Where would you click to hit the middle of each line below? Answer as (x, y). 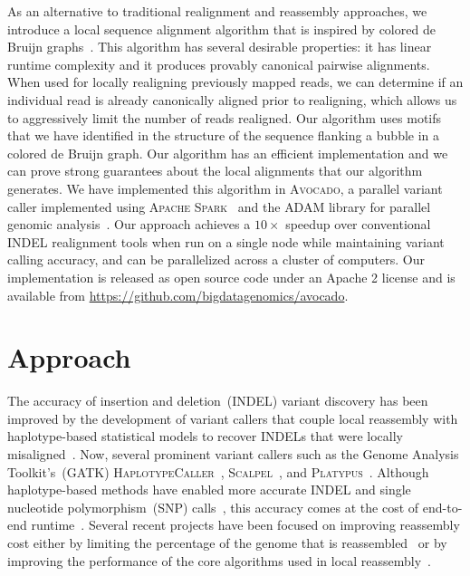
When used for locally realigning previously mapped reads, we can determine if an (235, 82)
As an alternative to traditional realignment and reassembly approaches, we (217, 11)
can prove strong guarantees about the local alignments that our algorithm (215, 171)
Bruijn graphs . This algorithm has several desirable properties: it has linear (220, 47)
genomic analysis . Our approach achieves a (129, 224)
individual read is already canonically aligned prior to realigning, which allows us (232, 99)
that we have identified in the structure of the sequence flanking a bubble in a (224, 135)
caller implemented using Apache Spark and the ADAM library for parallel (219, 206)
